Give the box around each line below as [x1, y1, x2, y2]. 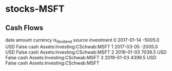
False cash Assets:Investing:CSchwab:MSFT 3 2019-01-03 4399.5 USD [5, 54, 157, 60]
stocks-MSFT [5, 3, 65, 15]
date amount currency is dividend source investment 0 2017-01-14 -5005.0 [5, 37, 160, 44]
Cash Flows [5, 23, 44, 32]
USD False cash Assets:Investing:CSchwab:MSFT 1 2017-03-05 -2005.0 [5, 43, 158, 50]
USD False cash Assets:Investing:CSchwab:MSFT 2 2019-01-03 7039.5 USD [5, 49, 167, 55]
